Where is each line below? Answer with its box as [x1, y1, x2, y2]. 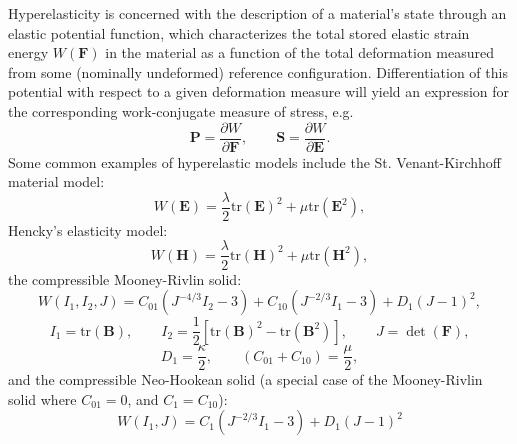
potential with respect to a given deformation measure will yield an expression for [8, 81, 510, 102]
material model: [8, 171, 105, 192]
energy [8, 42, 49, 63]
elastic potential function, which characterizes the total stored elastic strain [8, 22, 470, 43]
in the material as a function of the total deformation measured [105, 42, 495, 63]
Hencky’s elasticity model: [8, 219, 168, 240]
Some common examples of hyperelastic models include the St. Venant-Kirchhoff [8, 151, 502, 172]
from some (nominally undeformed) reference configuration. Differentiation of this [8, 61, 508, 82]
